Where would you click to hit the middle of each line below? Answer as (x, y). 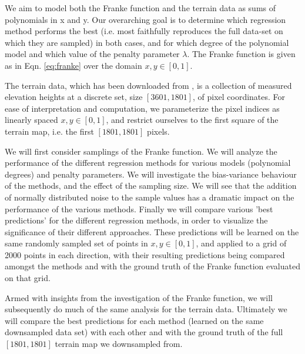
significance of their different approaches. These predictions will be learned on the (152, 231)
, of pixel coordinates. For (239, 97)
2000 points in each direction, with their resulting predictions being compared (145, 254)
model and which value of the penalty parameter (92, 54)
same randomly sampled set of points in (76, 243)
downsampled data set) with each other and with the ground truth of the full (144, 332)
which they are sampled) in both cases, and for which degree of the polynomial (147, 42)
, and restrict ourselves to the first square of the (192, 120)
